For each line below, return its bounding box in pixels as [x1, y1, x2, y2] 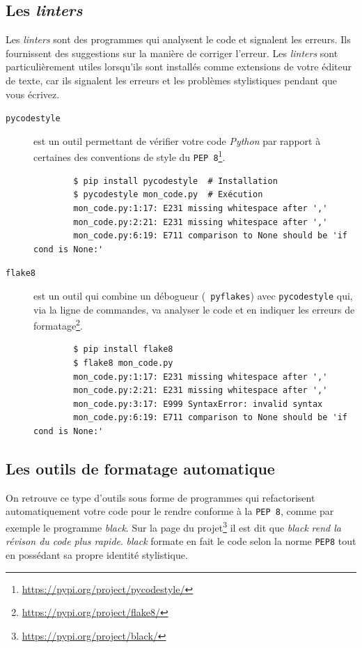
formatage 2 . [33, 316, 83, 332]
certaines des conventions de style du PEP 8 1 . [33, 148, 226, 164]
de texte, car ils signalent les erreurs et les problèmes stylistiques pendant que [6, 72, 338, 87]
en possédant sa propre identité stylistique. [6, 547, 188, 562]
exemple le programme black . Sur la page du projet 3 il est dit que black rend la [6, 518, 341, 534]
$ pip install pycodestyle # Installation [73, 176, 278, 186]
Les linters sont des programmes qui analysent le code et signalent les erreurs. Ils [6, 32, 351, 47]
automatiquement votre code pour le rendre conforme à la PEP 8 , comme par [6, 504, 334, 518]
